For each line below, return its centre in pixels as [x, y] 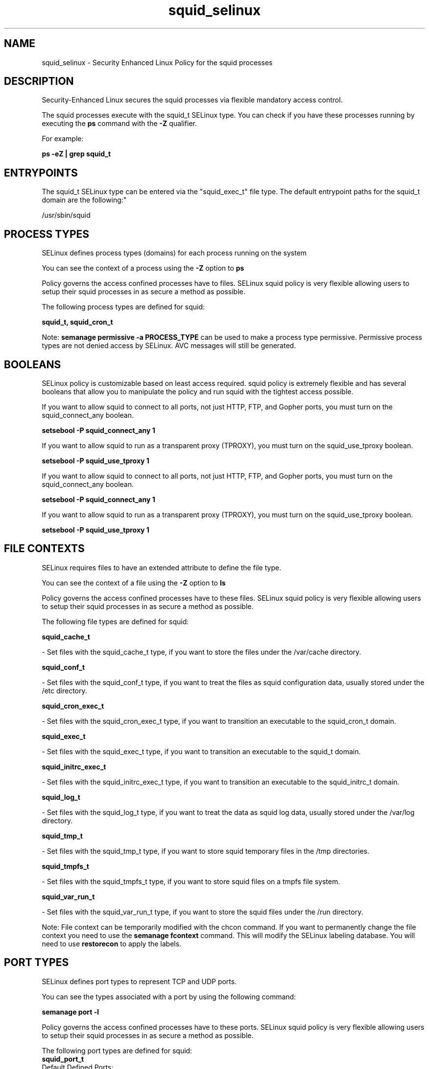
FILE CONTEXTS [44, 549]
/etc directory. [64, 690]
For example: [63, 139]
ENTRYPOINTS [41, 173]
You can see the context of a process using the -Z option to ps [143, 268]
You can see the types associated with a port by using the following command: [169, 996]
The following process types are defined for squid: [123, 307]
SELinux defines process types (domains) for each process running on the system [174, 253]
